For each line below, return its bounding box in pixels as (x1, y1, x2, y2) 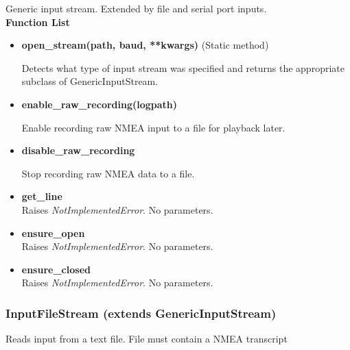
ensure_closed (21, 262, 91, 276)
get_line (21, 189, 62, 203)
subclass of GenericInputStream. (21, 74, 159, 88)
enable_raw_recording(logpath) (21, 97, 178, 111)
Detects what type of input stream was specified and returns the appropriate (21, 60, 345, 75)
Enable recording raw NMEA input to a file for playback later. (21, 120, 285, 134)
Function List (5, 14, 70, 29)
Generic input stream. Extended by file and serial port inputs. (5, 1, 267, 15)
